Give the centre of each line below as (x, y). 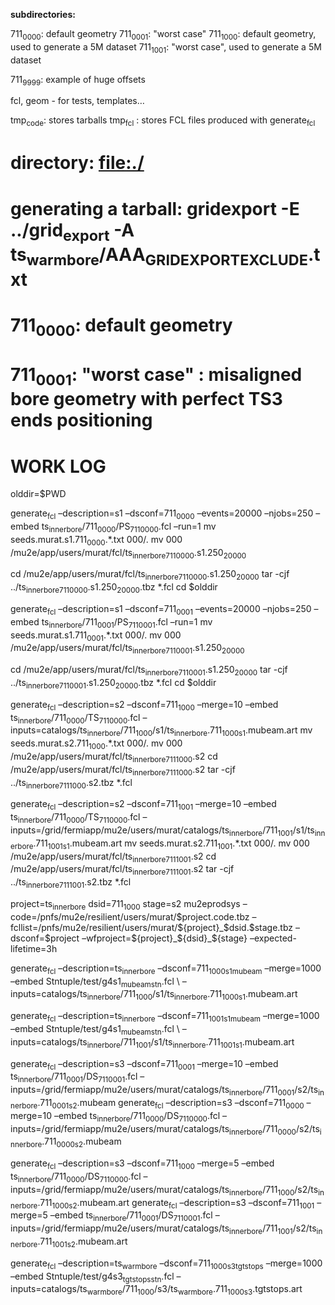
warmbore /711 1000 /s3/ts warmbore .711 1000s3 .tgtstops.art (194, 1290)
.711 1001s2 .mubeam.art (82, 1242)
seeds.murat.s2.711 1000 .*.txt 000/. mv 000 (96, 744)
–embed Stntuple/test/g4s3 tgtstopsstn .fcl (92, 1277)
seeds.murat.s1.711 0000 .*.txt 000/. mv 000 (96, 540)
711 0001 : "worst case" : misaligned (156, 376)
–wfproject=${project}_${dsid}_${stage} (164, 938)
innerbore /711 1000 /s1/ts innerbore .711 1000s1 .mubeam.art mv (199, 731)
